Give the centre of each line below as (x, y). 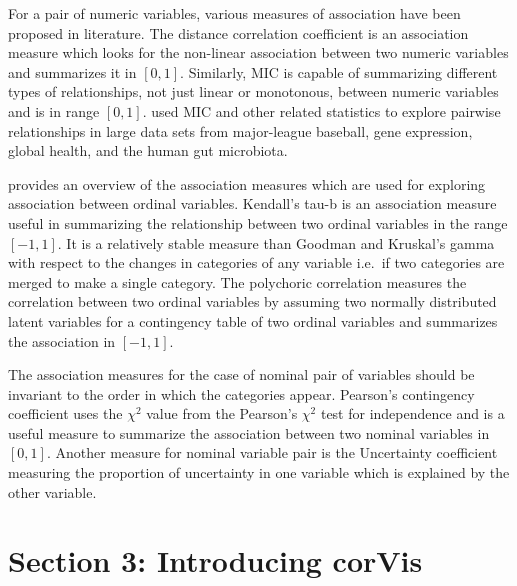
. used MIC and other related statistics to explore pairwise (321, 110)
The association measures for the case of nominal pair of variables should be (241, 374)
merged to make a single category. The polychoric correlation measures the (237, 281)
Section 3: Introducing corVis (215, 560)
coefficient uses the (65, 413)
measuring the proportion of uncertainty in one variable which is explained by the (259, 472)
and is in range (54, 110)
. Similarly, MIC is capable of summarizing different (339, 71)
